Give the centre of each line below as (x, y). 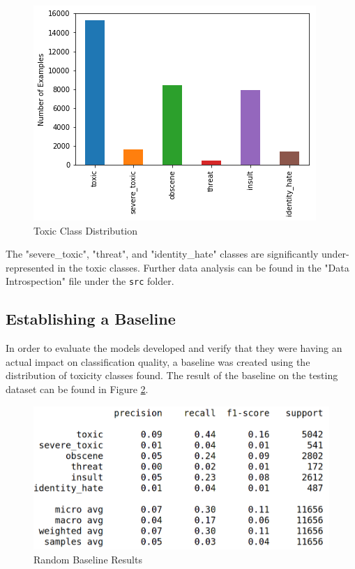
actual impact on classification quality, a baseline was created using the (158, 361)
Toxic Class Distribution (86, 230)
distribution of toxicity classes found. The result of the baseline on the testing (172, 375)
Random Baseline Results (88, 559)
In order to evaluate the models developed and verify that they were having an (174, 348)
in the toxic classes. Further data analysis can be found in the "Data (203, 267)
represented (30, 267)
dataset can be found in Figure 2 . (77, 389)
